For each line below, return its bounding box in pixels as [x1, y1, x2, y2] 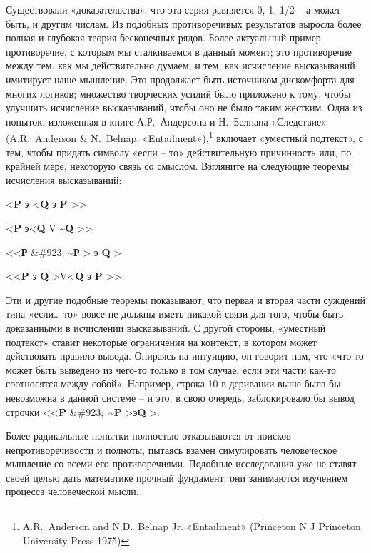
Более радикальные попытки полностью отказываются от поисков [6, 428, 291, 443]
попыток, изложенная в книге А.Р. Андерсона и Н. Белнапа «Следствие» [6, 113, 327, 128]
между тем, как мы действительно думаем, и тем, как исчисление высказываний [6, 58, 355, 73]
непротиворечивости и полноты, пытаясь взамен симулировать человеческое [6, 442, 337, 457]
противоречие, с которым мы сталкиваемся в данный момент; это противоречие [6, 44, 352, 59]
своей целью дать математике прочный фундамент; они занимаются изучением [6, 470, 348, 484]
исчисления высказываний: [6, 172, 122, 187]
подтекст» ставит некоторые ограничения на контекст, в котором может [6, 334, 317, 349]
